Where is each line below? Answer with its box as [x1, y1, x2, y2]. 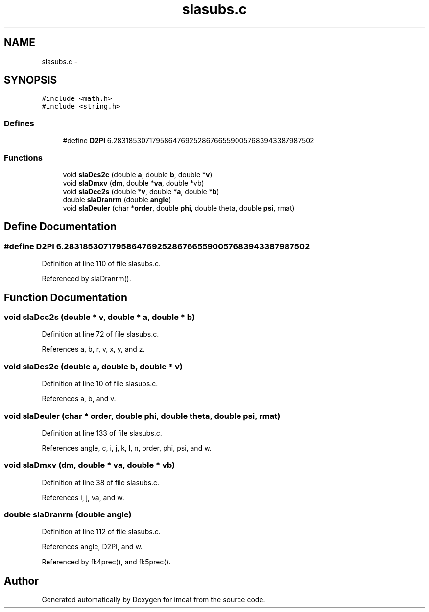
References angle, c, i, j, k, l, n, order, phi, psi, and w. [42, 443, 212, 452]
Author [4, 574, 39, 587]
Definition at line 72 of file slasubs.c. [42, 330, 159, 339]
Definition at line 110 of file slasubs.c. [42, 259, 161, 268]
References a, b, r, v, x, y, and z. [42, 345, 145, 354]
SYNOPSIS [4, 74, 57, 87]
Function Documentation [4, 291, 127, 304]
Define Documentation [4, 220, 117, 233]
